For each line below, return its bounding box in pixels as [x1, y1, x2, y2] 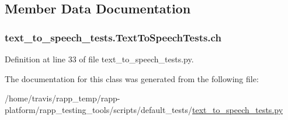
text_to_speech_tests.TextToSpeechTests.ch [5, 30, 221, 44]
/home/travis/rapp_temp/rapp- [5, 92, 120, 104]
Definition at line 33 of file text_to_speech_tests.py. [5, 53, 194, 65]
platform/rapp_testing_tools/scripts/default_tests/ [5, 103, 193, 115]
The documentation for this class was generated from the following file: [5, 72, 259, 84]
